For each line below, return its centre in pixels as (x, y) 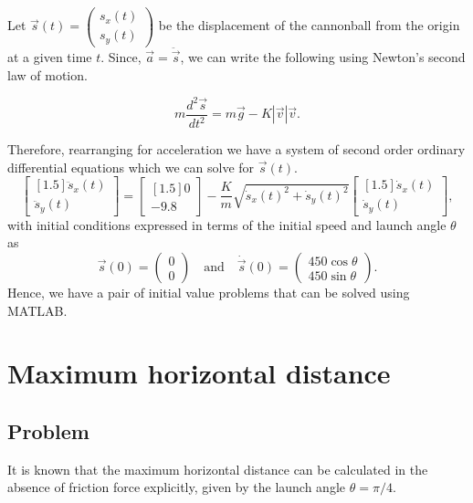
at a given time (50, 57)
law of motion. (47, 74)
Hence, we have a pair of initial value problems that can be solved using (209, 293)
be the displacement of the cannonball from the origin (309, 25)
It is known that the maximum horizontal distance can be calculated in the (218, 469)
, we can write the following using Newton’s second (323, 57)
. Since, (121, 57)
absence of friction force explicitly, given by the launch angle (177, 487)
